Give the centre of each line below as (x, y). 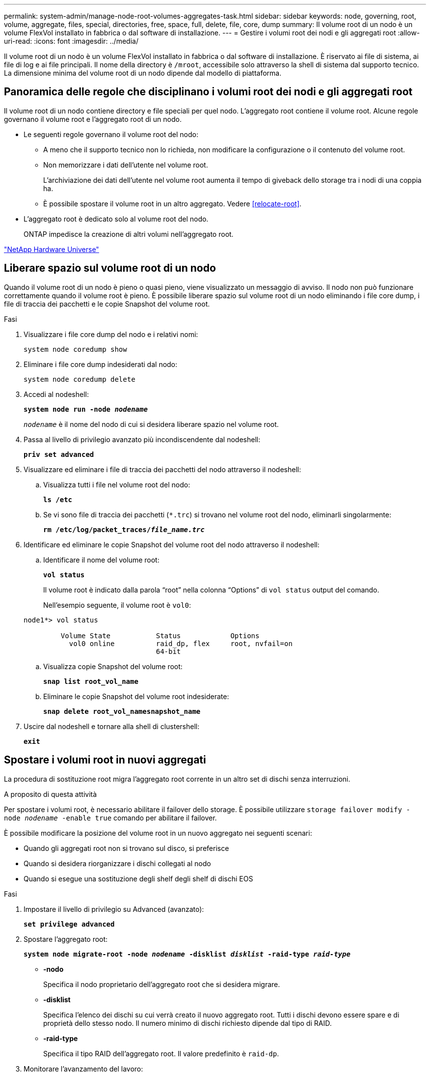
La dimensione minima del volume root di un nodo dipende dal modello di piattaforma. (143, 73)
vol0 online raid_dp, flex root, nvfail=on (181, 643)
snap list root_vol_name (91, 681)
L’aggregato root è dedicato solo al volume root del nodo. (116, 219)
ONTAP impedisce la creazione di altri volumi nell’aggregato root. (129, 234)
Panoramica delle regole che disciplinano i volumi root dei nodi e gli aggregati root (208, 92)
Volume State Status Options (160, 635)
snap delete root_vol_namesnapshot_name (122, 711)
